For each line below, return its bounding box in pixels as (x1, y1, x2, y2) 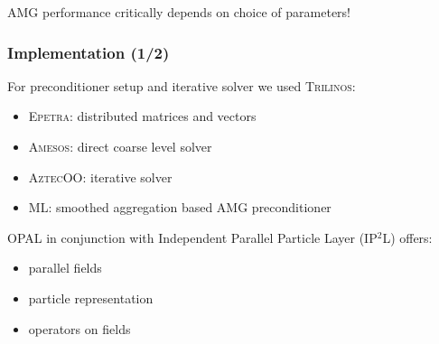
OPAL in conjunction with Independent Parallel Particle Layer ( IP (7, 228, 378, 246)
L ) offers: (382, 228, 433, 246)
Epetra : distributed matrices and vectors (28, 107, 257, 126)
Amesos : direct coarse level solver (28, 137, 212, 155)
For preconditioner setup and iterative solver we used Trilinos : (7, 76, 356, 95)
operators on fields (28, 319, 131, 338)
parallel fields (28, 258, 102, 277)
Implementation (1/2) (7, 41, 170, 63)
